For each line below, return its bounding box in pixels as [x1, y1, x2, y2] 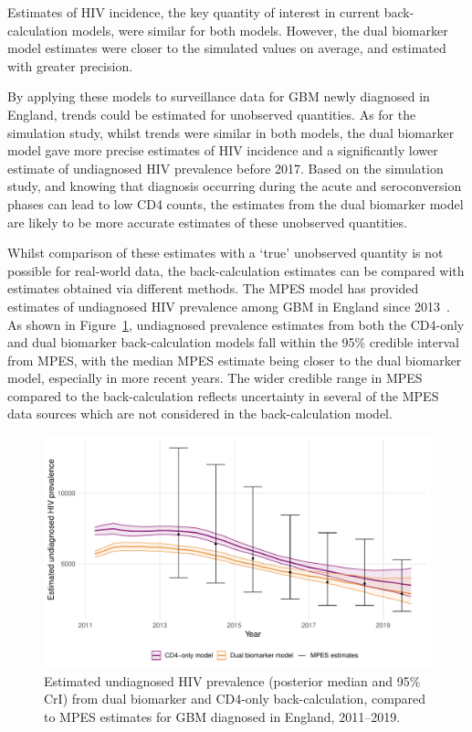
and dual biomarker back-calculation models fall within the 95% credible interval [7, 333, 459, 352]
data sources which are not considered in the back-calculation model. [7, 404, 393, 423]
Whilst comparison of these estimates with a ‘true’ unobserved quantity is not [7, 243, 444, 262]
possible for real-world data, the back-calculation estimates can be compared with [7, 260, 465, 280]
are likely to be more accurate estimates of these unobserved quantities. [7, 212, 407, 231]
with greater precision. [7, 56, 133, 75]
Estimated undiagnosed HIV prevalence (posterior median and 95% [44, 671, 421, 690]
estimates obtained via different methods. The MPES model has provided [7, 279, 419, 298]
